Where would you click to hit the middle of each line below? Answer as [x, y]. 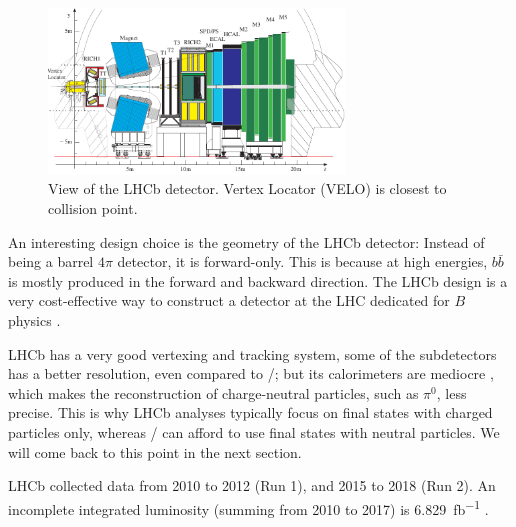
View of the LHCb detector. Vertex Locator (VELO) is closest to [247, 188]
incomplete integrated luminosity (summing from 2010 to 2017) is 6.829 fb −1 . [248, 507]
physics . [34, 319]
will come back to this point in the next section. [155, 451]
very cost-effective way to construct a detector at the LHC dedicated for [229, 300]
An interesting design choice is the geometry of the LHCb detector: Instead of [246, 241]
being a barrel [51, 261]
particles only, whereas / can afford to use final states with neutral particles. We [254, 431]
